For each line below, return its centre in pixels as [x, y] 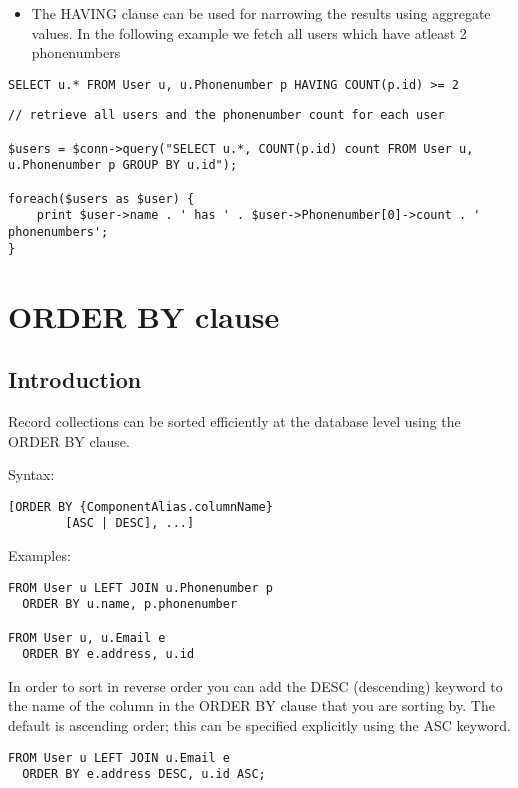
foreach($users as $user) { [101, 198]
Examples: [39, 555]
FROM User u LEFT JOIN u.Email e [119, 757]
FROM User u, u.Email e [87, 637]
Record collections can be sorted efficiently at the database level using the [234, 420]
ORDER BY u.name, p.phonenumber [130, 604]
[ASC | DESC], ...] [130, 523]
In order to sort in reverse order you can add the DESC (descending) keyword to [255, 685]
